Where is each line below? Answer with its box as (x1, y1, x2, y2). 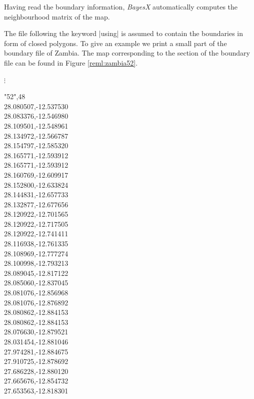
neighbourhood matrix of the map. (4, 11, 110, 22)
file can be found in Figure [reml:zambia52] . (4, 57, 138, 68)
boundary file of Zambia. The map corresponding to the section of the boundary (4, 48, 250, 58)
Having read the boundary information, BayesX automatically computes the (4, 2, 238, 12)
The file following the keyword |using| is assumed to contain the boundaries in (4, 28, 243, 39)
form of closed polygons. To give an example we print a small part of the (4, 38, 227, 48)
